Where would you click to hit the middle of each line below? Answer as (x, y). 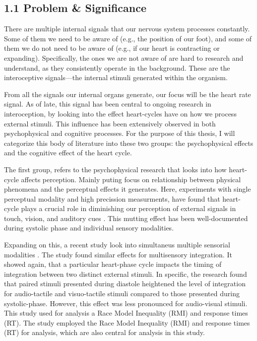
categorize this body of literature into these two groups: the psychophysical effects (129, 143)
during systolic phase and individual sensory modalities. (89, 228)
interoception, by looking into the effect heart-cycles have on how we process (120, 113)
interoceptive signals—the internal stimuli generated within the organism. (116, 77)
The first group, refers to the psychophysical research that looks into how (115, 169)
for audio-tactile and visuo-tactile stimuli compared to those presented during (122, 293)
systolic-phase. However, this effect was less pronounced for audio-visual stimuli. (126, 303)
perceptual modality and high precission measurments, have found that (112, 198)
